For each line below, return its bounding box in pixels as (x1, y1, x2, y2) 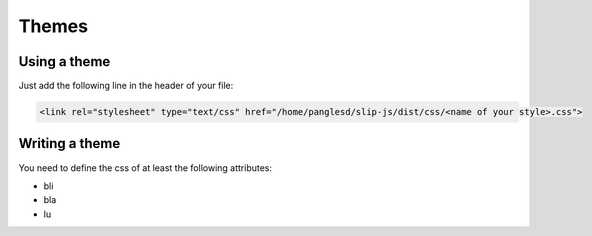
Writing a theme (18, 135, 121, 152)
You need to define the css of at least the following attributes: (18, 161, 273, 174)
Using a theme (18, 53, 111, 70)
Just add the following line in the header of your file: (18, 80, 234, 92)
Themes (18, 15, 89, 37)
